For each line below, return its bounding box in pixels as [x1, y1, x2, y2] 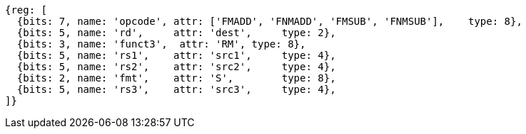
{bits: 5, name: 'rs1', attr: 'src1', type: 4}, [16, 50, 336, 61]
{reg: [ [5, 4, 48, 16]
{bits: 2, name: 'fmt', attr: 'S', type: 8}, [16, 72, 336, 84]
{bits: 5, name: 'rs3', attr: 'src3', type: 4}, [16, 84, 336, 95]
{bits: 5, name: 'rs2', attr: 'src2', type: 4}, [16, 61, 336, 72]
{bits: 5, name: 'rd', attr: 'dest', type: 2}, [16, 27, 336, 38]
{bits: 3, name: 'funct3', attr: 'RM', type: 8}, [16, 38, 306, 50]
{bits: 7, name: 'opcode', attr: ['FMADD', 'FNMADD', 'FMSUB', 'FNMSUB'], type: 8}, [16, 16, 522, 27]
